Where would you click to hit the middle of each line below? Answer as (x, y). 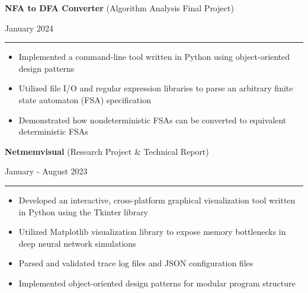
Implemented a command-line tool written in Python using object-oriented (154, 57)
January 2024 (29, 28)
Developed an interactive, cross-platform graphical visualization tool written (157, 200)
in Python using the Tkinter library (84, 211)
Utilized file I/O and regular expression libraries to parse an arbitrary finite (156, 88)
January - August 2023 (46, 171)
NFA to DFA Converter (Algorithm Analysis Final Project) (119, 8)
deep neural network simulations (77, 243)
